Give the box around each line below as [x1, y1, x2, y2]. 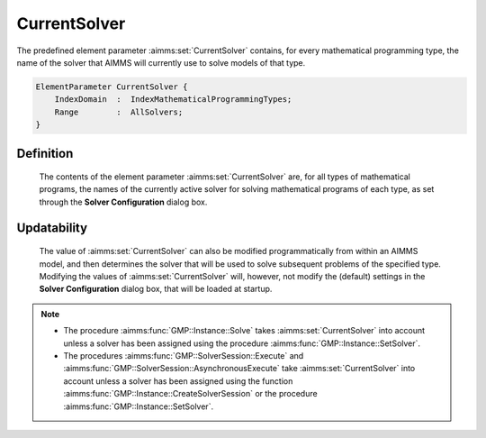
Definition [16, 145, 74, 161]
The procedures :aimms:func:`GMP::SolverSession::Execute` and [63, 351, 304, 361]
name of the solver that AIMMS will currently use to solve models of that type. [16, 57, 306, 68]
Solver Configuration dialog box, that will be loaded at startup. [39, 284, 273, 295]
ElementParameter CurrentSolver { [35, 81, 188, 92]
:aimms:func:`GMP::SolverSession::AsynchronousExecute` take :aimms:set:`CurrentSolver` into [63, 363, 416, 374]
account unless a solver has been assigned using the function [63, 375, 293, 387]
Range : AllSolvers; [54, 106, 184, 117]
